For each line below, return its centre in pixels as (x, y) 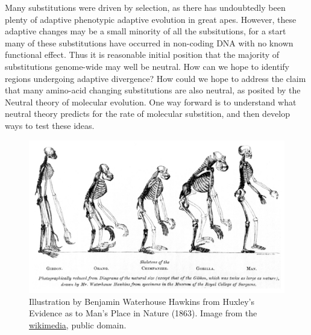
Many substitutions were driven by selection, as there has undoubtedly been (145, 7)
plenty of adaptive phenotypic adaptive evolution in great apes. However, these (151, 19)
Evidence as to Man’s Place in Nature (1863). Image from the (143, 313)
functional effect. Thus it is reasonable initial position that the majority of (142, 55)
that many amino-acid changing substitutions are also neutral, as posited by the (153, 90)
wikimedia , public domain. (78, 324)
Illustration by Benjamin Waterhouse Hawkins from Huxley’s (142, 301)
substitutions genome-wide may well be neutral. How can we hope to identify (147, 66)
